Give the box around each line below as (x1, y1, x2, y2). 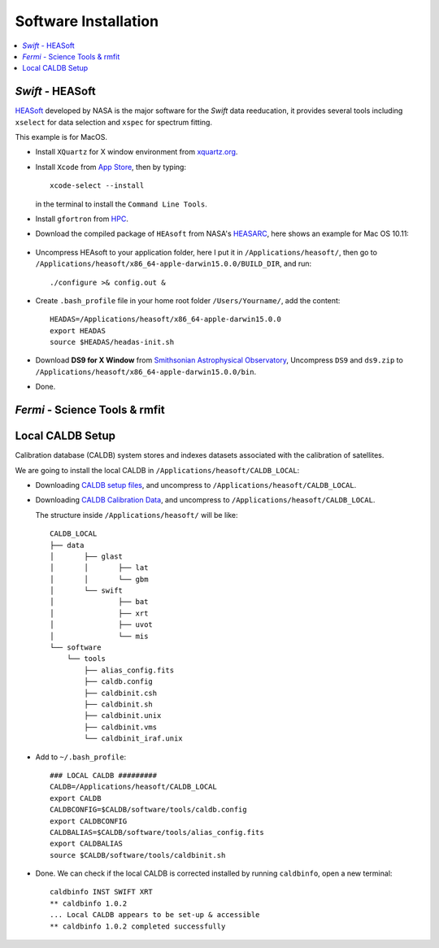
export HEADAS (50, 326, 106, 335)
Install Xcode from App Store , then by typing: (35, 162, 187, 172)
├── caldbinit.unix (84, 711, 162, 720)
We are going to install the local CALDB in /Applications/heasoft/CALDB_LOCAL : (15, 465, 300, 475)
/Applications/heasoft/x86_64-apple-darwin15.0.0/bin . (35, 367, 256, 376)
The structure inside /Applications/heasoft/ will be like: (35, 510, 239, 520)
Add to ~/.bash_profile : (35, 752, 127, 762)
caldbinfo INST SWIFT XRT (50, 887, 154, 897)
